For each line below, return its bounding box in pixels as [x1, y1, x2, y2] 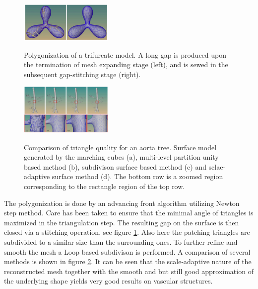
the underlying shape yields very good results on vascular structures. [4, 276, 213, 286]
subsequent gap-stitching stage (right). [24, 69, 141, 79]
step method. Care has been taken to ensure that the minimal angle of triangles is [4, 207, 254, 218]
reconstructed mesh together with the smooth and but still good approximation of [4, 266, 254, 276]
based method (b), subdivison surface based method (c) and [24, 161, 206, 172]
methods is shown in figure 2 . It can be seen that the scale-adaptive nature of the [4, 256, 252, 267]
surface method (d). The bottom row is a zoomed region [52, 171, 223, 182]
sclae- [208, 161, 226, 172]
